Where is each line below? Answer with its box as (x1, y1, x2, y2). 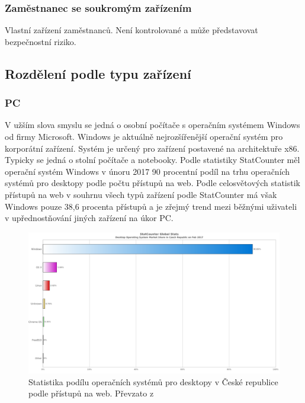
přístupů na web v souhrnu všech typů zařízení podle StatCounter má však (5, 188, 277, 200)
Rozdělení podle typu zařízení (5, 64, 191, 82)
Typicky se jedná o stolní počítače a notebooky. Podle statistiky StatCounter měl (5, 153, 300, 166)
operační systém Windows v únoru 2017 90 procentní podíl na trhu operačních (5, 165, 290, 177)
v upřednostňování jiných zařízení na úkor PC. (5, 212, 174, 224)
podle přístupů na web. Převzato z (28, 387, 154, 399)
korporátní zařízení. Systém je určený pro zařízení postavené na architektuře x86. (5, 142, 300, 154)
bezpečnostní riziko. (5, 35, 76, 47)
